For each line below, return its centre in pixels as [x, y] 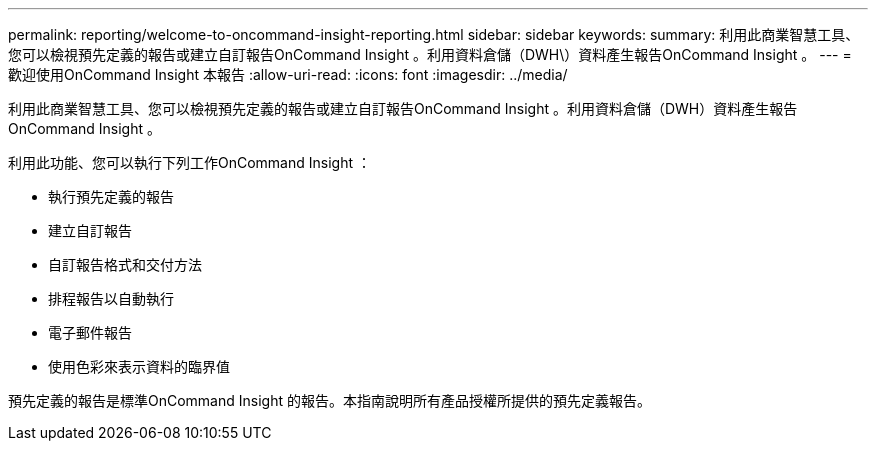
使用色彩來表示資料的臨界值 [139, 366]
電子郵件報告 [90, 332]
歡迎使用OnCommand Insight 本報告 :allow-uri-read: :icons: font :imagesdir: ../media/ [288, 74]
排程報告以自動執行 [111, 298]
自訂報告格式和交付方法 [125, 264]
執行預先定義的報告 [111, 196]
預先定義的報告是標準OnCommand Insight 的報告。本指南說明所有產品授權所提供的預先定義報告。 [329, 400]
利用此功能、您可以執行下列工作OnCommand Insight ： [189, 162]
